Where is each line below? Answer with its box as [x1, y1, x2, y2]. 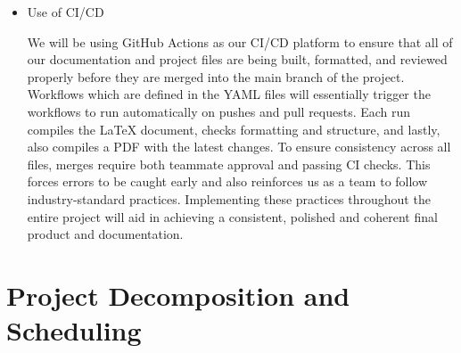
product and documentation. [27, 225, 184, 243]
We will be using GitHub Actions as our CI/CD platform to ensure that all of [27, 32, 453, 51]
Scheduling [6, 312, 142, 349]
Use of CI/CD [27, 3, 104, 21]
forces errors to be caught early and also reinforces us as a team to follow [27, 172, 428, 191]
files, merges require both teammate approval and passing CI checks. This [27, 154, 431, 173]
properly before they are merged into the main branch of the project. [27, 67, 405, 86]
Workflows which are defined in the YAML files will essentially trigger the [27, 85, 431, 103]
